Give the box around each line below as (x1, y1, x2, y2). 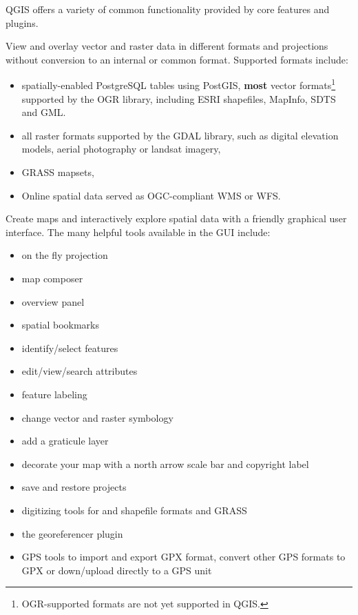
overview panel (21, 294, 85, 309)
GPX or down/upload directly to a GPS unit (21, 563, 212, 577)
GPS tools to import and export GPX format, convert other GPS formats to (21, 549, 346, 564)
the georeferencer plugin (21, 526, 123, 540)
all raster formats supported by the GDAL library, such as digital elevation (21, 128, 339, 142)
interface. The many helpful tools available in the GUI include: (6, 224, 271, 239)
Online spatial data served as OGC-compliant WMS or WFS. (21, 188, 281, 202)
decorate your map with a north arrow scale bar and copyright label (21, 456, 309, 471)
